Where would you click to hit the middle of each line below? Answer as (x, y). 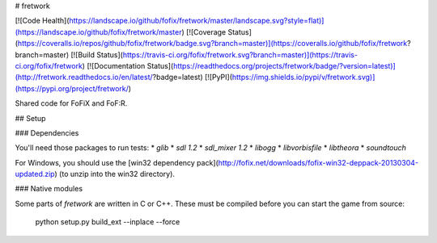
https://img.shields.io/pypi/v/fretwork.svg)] (303, 78)
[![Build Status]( (96, 54)
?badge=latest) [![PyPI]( (192, 78)
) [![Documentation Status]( (128, 65)
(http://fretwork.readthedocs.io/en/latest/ (84, 78)
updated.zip (35, 174)
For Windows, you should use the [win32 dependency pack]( (117, 162)
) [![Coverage (204, 31)
